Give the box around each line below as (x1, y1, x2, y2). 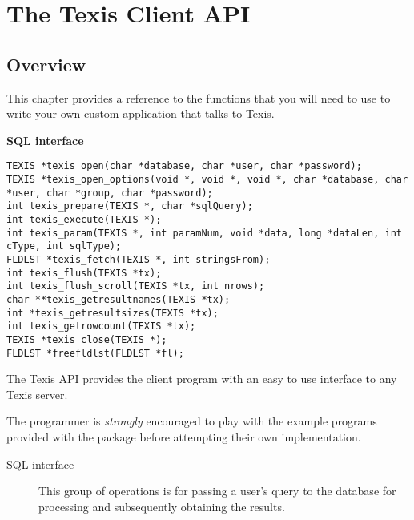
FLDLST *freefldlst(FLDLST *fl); (6, 347, 184, 359)
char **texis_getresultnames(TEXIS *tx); (6, 293, 231, 305)
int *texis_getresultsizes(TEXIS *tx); (6, 307, 219, 319)
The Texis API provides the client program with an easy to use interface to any (6, 370, 397, 387)
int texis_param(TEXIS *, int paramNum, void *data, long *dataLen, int (6, 227, 402, 239)
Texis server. (6, 385, 68, 402)
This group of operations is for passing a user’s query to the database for (38, 482, 396, 499)
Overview (6, 51, 86, 76)
